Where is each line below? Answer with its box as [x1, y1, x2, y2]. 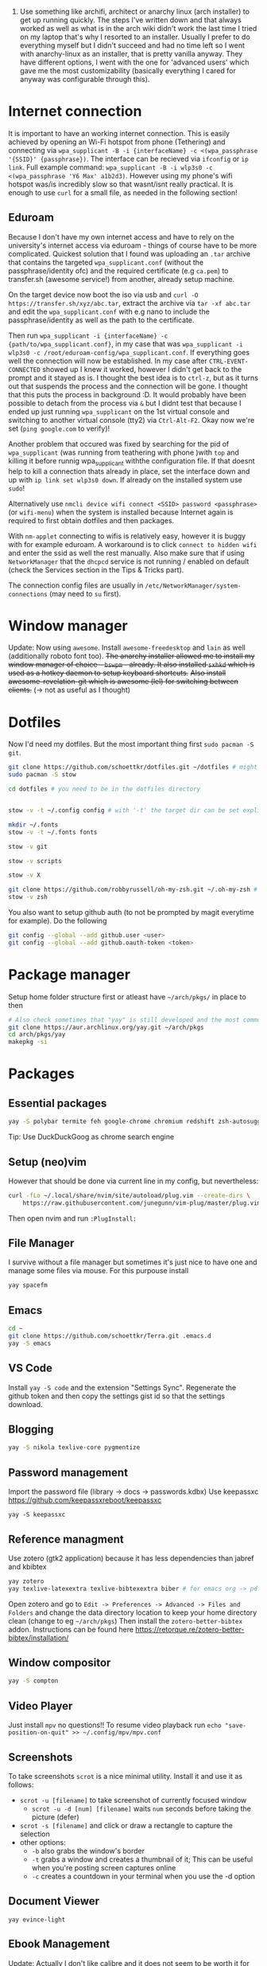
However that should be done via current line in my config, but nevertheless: [8, 1176, 259, 1186]
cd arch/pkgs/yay [8, 1030, 66, 1038]
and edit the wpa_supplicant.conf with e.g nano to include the [8, 307, 211, 316]
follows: [8, 1780, 34, 1789]
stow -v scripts [8, 857, 62, 865]
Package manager [8, 965, 131, 983]
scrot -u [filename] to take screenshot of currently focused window [19, 1795, 247, 1804]
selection [19, 1829, 50, 1839]
